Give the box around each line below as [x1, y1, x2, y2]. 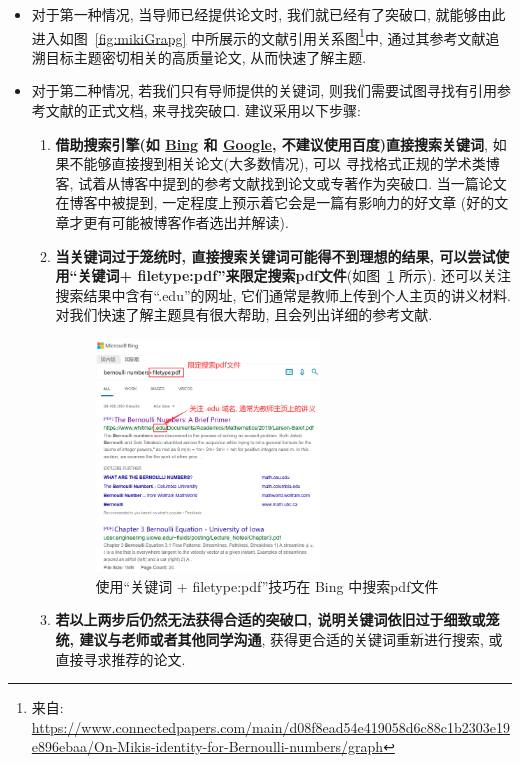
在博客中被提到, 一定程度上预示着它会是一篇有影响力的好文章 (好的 [55, 192, 495, 213]
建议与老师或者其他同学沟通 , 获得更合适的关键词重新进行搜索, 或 [79, 628, 503, 649]
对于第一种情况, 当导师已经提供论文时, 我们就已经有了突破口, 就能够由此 [31, 4, 506, 24]
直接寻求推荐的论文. [55, 648, 186, 669]
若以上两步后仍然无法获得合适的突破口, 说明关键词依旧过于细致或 [55, 609, 486, 630]
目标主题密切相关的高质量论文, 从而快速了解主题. [45, 46, 367, 67]
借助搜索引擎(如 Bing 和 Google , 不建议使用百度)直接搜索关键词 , [55, 133, 488, 154]
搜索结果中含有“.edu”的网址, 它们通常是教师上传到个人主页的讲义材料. [55, 284, 511, 305]
